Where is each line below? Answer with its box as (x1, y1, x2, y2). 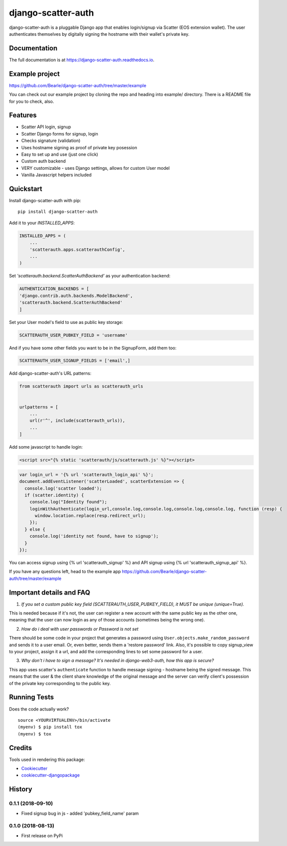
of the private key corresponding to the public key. (9, 680, 111, 686)
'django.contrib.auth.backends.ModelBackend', (19, 293, 133, 298)
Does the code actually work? (9, 706, 69, 712)
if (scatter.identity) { (24, 492, 84, 498)
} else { (24, 526, 45, 532)
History (9, 785, 33, 794)
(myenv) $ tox (18, 731, 51, 736)
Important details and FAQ (9, 588, 90, 596)
